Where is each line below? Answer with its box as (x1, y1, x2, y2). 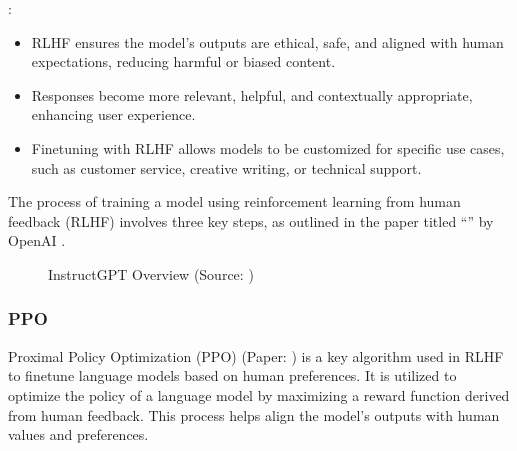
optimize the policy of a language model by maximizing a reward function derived (8, 384, 510, 405)
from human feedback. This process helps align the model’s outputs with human (8, 404, 500, 425)
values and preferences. (8, 424, 149, 445)
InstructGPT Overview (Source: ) (48, 263, 254, 284)
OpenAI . (8, 230, 66, 251)
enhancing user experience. (31, 104, 196, 125)
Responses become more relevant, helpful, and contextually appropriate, (31, 84, 473, 105)
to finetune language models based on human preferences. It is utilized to (8, 365, 457, 386)
